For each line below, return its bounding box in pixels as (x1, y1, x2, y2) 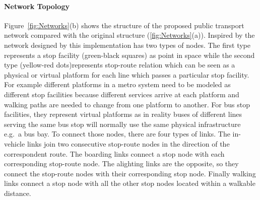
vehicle (4, 138, 25, 149)
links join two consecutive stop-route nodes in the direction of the (27, 138, 230, 149)
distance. (4, 187, 31, 198)
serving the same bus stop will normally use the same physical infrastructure (4, 118, 241, 129)
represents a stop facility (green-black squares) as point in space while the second (4, 49, 255, 60)
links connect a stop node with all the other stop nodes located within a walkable (4, 178, 255, 188)
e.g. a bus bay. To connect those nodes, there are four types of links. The (4, 128, 230, 139)
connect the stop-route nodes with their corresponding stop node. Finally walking (4, 168, 256, 178)
